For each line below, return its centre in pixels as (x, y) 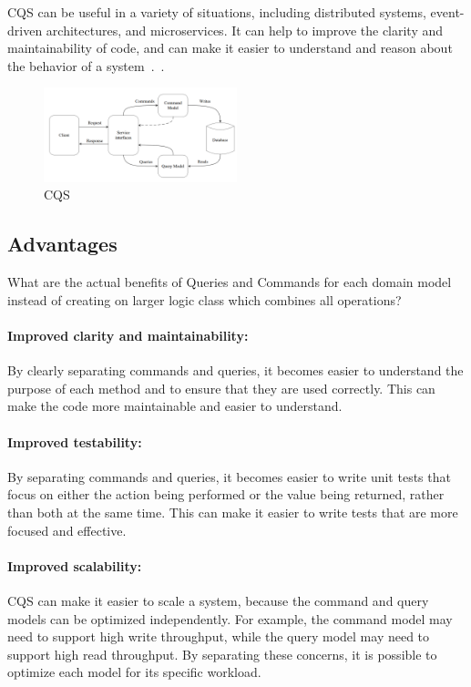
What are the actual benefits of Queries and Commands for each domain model (230, 282)
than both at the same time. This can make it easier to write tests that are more (233, 513)
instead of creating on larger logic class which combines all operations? (205, 299)
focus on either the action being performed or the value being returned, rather (226, 494)
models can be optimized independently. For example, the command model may (230, 618)
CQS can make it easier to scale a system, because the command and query (218, 601)
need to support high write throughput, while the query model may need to (219, 636)
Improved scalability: (75, 565)
